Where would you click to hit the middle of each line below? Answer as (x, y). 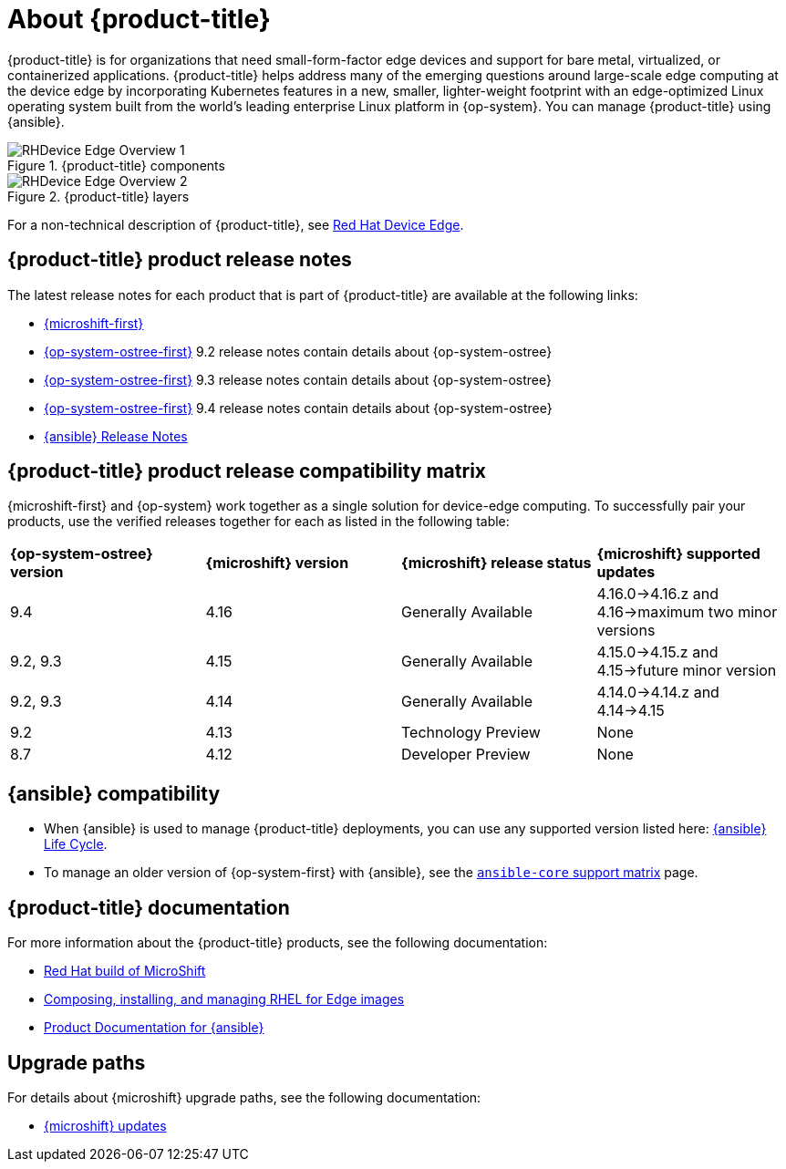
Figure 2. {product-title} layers (98, 196)
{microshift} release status (496, 563)
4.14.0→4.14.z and (658, 693)
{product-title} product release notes (180, 260)
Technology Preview (471, 733)
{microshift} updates (105, 1125)
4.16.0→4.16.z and (658, 594)
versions (626, 631)
